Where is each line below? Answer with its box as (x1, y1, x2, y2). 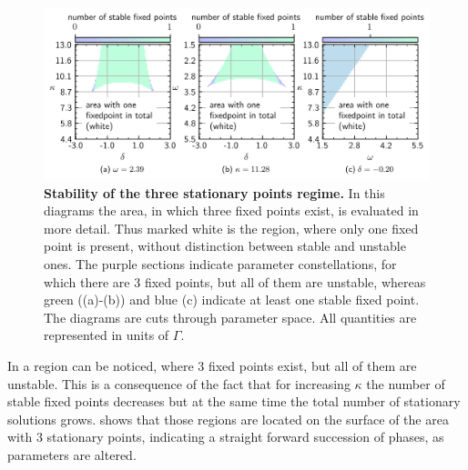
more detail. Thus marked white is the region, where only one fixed (44, 218, 419, 237)
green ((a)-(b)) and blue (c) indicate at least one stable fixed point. (44, 290, 420, 309)
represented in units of (44, 325, 169, 345)
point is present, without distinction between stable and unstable (44, 236, 406, 255)
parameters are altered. (7, 445, 137, 464)
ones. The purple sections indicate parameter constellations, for (44, 255, 397, 274)
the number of (366, 374, 445, 393)
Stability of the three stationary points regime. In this (44, 183, 385, 202)
